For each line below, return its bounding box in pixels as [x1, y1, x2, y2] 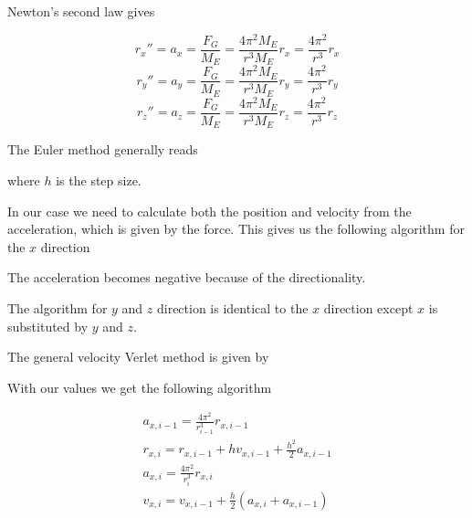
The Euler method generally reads [7, 140, 198, 159]
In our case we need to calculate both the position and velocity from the [7, 201, 412, 220]
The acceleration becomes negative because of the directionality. [7, 268, 366, 287]
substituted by [7, 316, 89, 335]
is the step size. [56, 170, 142, 189]
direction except [323, 298, 414, 317]
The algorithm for [7, 298, 108, 317]
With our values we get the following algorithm [7, 377, 272, 396]
